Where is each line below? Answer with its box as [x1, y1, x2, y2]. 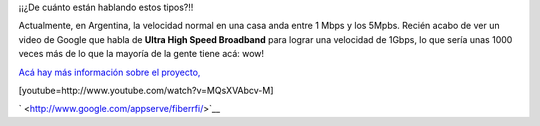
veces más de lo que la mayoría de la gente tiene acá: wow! [18, 48, 265, 60]
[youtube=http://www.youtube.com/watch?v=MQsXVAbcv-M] [18, 84, 274, 96]
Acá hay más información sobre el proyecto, [18, 66, 201, 78]
